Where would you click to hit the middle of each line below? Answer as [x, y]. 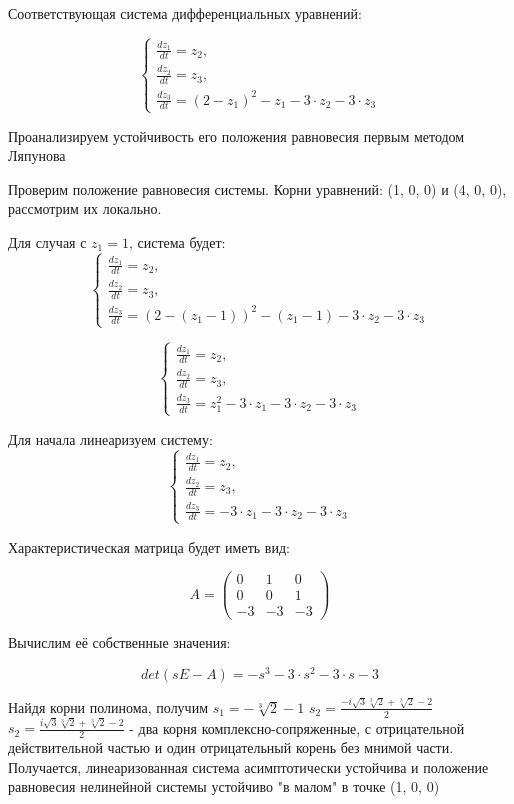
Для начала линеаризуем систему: [110, 438]
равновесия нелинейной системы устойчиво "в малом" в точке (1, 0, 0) [224, 786]
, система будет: [177, 241]
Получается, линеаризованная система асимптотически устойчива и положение [248, 766]
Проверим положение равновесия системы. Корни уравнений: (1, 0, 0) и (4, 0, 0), [257, 188]
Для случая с [47, 241]
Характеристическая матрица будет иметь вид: [149, 546]
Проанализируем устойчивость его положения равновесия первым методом [236, 135]
